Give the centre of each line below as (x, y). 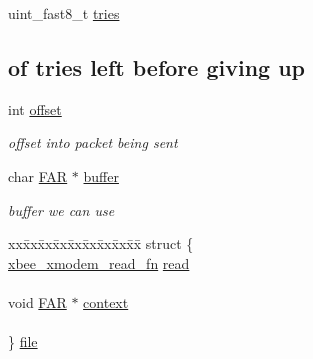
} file (23, 341)
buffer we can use (61, 209)
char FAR (38, 175)
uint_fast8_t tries (64, 13)
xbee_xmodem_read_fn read (99, 262)
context (106, 301)
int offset (35, 108)
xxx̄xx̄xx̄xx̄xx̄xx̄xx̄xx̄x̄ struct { (101, 243)
